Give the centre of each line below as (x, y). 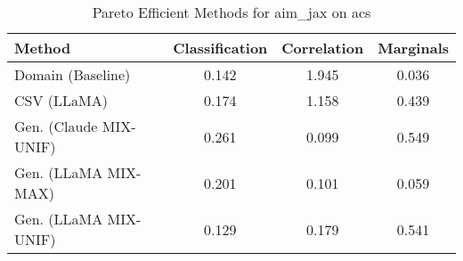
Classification (220, 48)
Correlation (323, 48)
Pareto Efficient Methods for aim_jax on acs (231, 12)
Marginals (413, 48)
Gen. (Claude (56, 126)
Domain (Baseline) (73, 74)
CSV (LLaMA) (61, 100)
